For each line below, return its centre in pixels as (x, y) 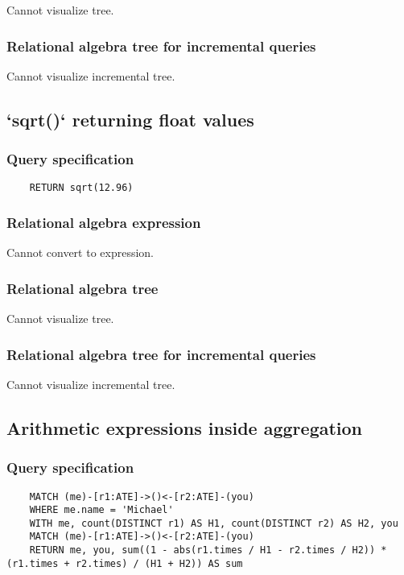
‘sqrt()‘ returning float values (130, 119)
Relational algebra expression (104, 222)
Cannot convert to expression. (80, 252)
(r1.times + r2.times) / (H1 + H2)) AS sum (125, 563)
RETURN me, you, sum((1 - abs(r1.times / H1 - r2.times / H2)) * (208, 550)
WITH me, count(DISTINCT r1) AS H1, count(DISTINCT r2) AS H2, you (214, 523)
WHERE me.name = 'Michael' (101, 510)
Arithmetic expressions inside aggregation (185, 427)
